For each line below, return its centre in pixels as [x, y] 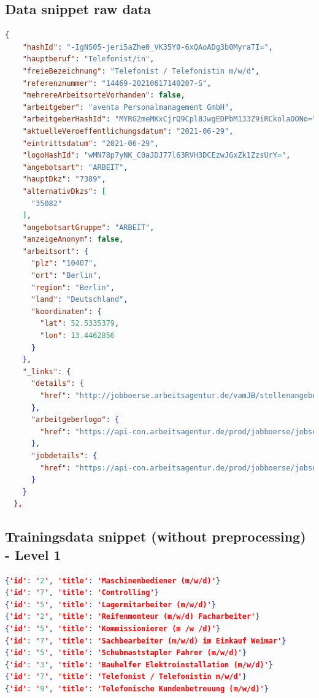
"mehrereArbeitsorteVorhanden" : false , [104, 95]
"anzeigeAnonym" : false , [73, 240]
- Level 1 [33, 554]
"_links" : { [47, 371]
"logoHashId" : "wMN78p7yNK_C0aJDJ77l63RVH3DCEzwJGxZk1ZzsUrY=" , [156, 155]
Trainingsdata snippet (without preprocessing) [156, 536]
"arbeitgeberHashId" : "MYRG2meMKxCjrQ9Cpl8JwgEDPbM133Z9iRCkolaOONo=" [170, 119]
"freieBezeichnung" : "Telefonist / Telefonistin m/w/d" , [141, 71]
